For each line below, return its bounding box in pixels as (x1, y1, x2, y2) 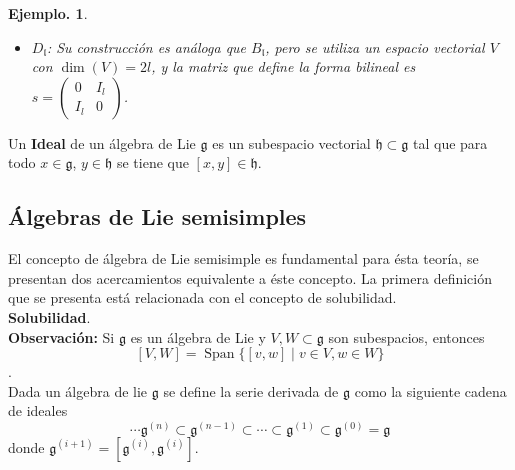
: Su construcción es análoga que (46, 36, 247, 57)
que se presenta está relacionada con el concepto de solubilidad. (8, 287, 397, 308)
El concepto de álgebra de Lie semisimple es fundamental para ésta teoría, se (8, 248, 479, 269)
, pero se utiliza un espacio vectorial (265, 36, 485, 57)
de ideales (8, 400, 68, 421)
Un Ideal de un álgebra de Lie (8, 132, 196, 153)
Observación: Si (8, 326, 115, 347)
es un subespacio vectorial (212, 132, 371, 153)
